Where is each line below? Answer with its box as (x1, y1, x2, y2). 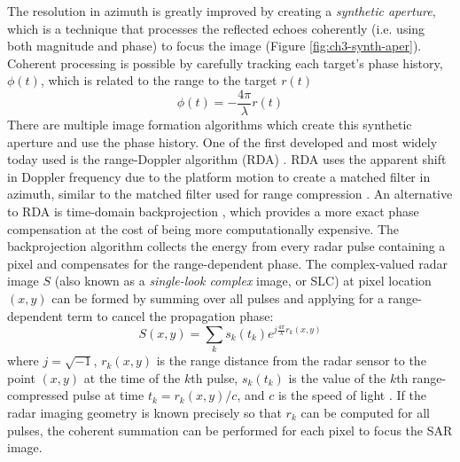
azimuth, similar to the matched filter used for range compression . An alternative (7, 184, 453, 203)
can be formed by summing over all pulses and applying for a (51, 288, 385, 307)
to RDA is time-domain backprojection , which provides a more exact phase (7, 202, 419, 220)
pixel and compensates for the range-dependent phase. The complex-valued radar (7, 254, 448, 272)
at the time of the (83, 368, 181, 387)
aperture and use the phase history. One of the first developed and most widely (7, 132, 438, 151)
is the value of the (288, 368, 386, 387)
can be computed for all (300, 403, 430, 421)
